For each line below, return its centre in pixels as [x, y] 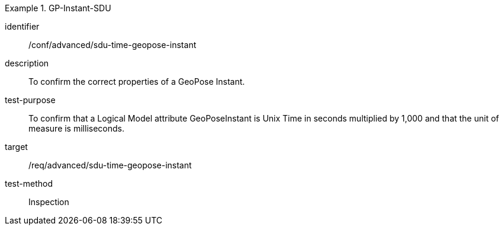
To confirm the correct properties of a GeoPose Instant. [137, 82]
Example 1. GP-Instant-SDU [58, 8]
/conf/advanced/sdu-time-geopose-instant [113, 45]
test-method [29, 183]
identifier [22, 26]
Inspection [49, 202]
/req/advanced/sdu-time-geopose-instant [110, 165]
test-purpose [30, 100]
